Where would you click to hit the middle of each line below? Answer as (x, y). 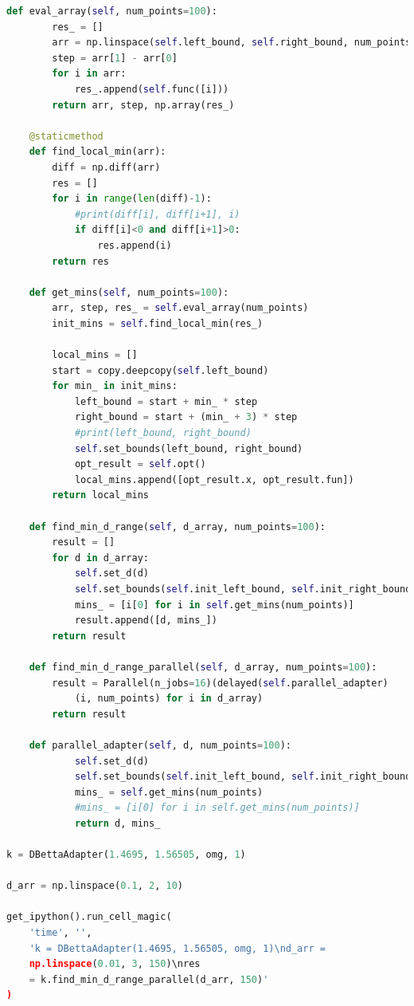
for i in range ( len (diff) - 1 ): (132, 199)
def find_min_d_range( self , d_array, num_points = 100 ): (177, 527)
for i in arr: (89, 74)
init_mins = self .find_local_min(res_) (158, 323)
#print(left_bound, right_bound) (163, 433)
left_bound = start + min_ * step (166, 401)
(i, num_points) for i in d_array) (169, 699)
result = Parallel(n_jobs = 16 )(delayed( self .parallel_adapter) (220, 683)
